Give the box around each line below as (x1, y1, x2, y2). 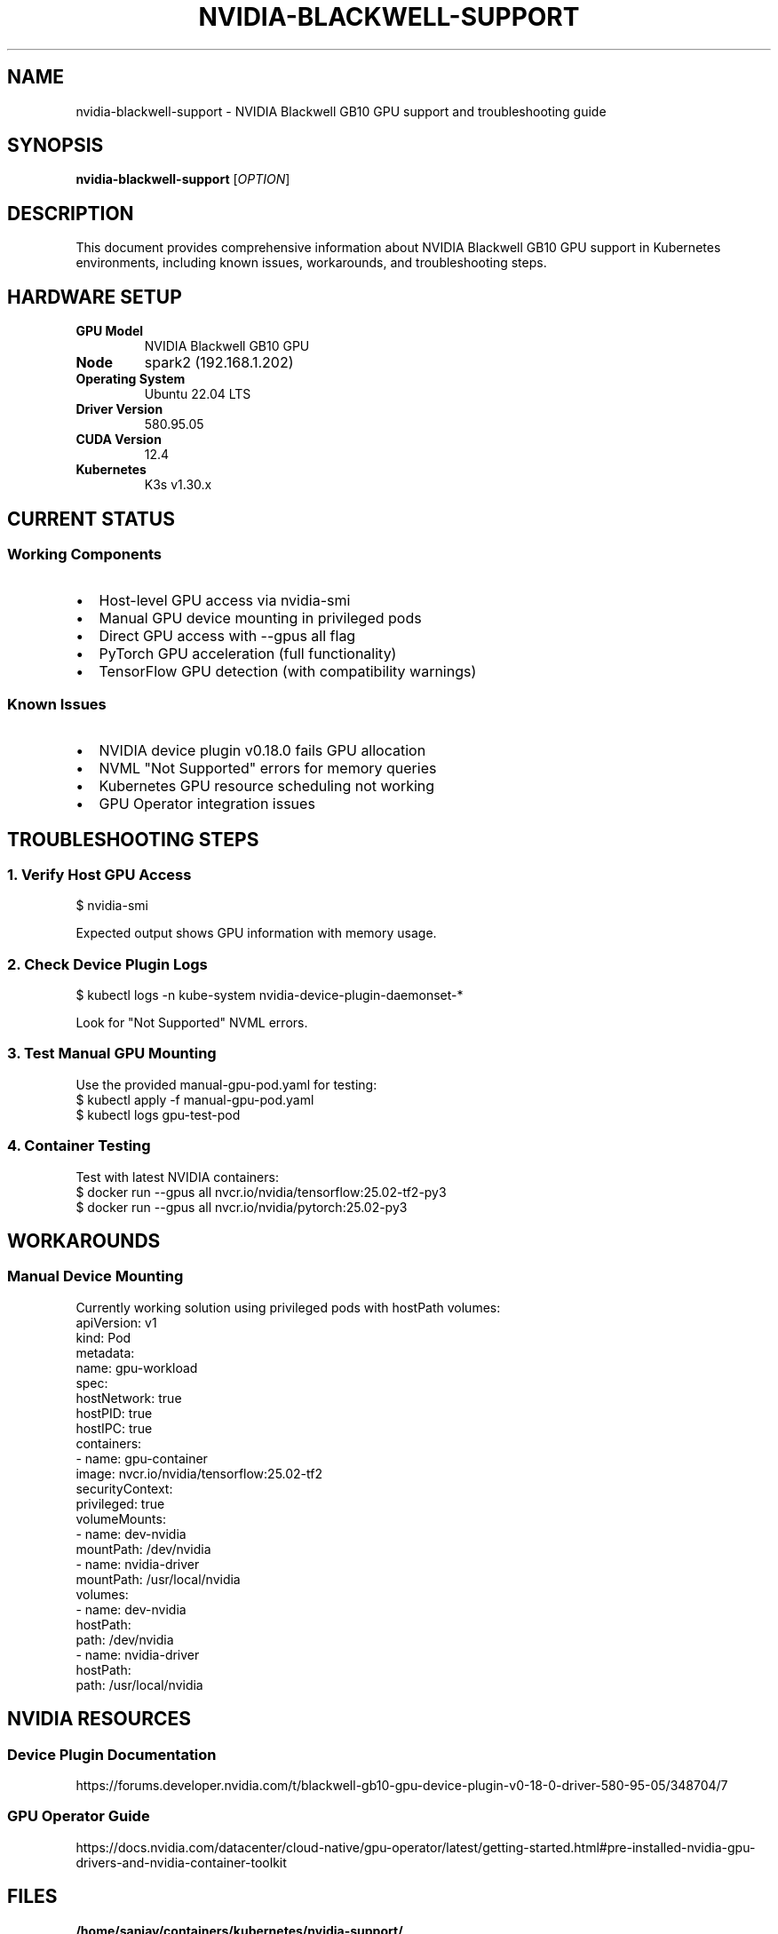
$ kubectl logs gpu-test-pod (75, 1106, 241, 1122)
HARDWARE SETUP (7, 285, 182, 308)
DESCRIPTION (7, 202, 134, 225)
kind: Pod (75, 1329, 131, 1345)
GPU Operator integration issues (99, 795, 315, 813)
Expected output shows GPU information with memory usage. (75, 925, 437, 941)
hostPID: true (75, 1405, 153, 1421)
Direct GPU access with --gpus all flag (99, 627, 356, 646)
